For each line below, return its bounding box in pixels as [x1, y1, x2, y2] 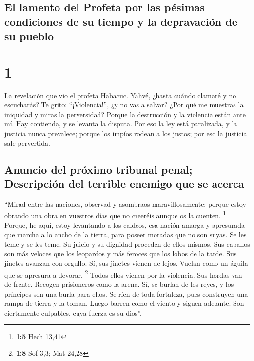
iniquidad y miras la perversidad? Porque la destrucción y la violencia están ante [4, 109, 246, 119]
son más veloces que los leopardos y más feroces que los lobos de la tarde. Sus [4, 248, 237, 259]
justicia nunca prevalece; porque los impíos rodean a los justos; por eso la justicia [4, 128, 247, 139]
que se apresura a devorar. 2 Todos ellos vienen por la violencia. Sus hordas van [4, 268, 242, 280]
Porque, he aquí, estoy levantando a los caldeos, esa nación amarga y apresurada [4, 220, 245, 230]
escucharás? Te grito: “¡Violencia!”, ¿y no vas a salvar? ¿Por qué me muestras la [4, 100, 244, 110]
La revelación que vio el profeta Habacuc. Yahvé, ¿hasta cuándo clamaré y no [4, 90, 236, 100]
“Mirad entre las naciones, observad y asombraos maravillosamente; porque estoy [4, 199, 246, 209]
